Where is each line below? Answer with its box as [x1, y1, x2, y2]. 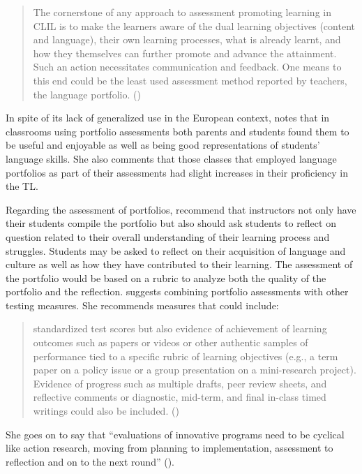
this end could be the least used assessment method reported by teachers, [33, 73, 347, 87]
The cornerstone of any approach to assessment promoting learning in [33, 5, 331, 19]
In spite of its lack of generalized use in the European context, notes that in [6, 110, 330, 125]
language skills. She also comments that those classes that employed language [6, 151, 337, 165]
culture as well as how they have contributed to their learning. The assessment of [6, 257, 353, 272]
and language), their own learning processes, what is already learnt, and [33, 32, 341, 47]
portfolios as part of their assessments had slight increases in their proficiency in [6, 165, 348, 179]
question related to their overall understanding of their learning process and [6, 229, 330, 244]
